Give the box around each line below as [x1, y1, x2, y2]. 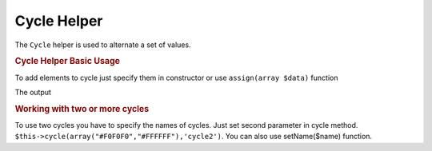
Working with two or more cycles [14, 103, 150, 114]
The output [14, 87, 52, 97]
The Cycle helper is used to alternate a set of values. [14, 40, 191, 50]
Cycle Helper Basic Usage [14, 56, 120, 67]
